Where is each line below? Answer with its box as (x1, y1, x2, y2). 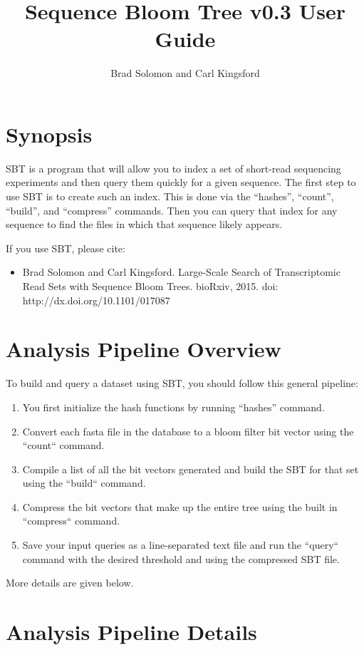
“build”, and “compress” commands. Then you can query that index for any (6, 202, 338, 217)
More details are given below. (6, 575, 134, 590)
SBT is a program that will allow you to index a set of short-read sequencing (6, 160, 341, 175)
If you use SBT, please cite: (6, 240, 125, 255)
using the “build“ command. (22, 475, 146, 490)
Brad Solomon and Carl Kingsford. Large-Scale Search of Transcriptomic (22, 264, 340, 279)
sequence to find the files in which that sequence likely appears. (6, 217, 283, 232)
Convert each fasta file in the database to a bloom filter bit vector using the (22, 423, 354, 438)
